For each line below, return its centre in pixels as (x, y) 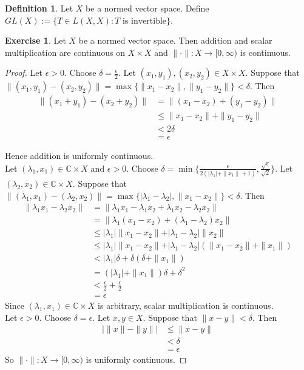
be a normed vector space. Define (147, 8)
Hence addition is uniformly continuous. (79, 156)
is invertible (144, 21)
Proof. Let (24, 72)
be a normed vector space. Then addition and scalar (175, 40)
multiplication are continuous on (65, 52)
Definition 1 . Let (39, 8)
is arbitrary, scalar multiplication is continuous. (186, 305)
